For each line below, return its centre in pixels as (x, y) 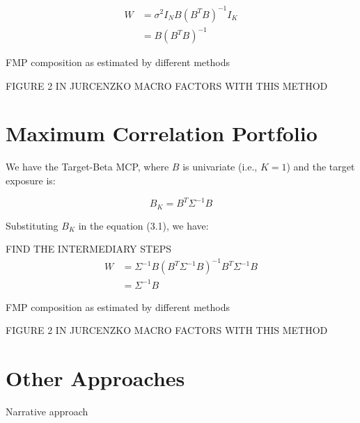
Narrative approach (47, 412)
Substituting (32, 225)
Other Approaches (95, 378)
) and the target (321, 167)
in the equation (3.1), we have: (143, 225)
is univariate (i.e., (220, 167)
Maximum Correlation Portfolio (162, 133)
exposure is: (31, 180)
